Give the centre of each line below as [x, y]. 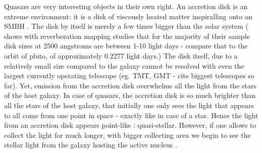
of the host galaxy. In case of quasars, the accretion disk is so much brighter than [130, 95]
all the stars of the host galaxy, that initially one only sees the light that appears [129, 105]
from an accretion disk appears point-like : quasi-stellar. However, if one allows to [130, 125]
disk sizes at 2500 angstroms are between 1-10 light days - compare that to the [126, 46]
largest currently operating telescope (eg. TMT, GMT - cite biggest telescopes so [129, 75]
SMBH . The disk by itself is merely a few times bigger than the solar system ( [126, 26]
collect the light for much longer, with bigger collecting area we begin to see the [127, 135]
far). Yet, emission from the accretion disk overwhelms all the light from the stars [130, 85]
